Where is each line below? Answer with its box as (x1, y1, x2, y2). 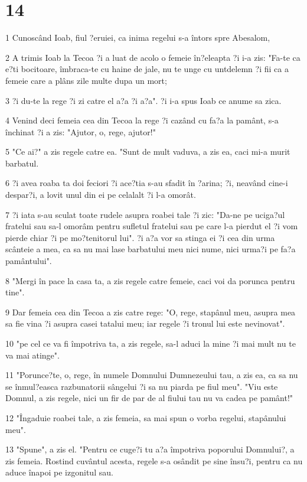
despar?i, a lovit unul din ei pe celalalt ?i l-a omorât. (5, 188, 196, 201)
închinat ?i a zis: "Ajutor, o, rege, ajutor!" (5, 125, 156, 138)
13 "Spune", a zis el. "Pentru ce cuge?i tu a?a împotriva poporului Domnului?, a (5, 443, 295, 455)
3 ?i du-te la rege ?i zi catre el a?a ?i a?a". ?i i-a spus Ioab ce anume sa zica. (5, 94, 282, 106)
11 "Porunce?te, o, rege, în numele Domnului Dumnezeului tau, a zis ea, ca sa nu (5, 369, 298, 381)
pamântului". (5, 255, 52, 267)
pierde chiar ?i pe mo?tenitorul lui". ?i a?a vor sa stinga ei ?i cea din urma (5, 231, 275, 243)
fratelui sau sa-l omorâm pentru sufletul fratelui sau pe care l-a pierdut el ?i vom (5, 220, 298, 232)
